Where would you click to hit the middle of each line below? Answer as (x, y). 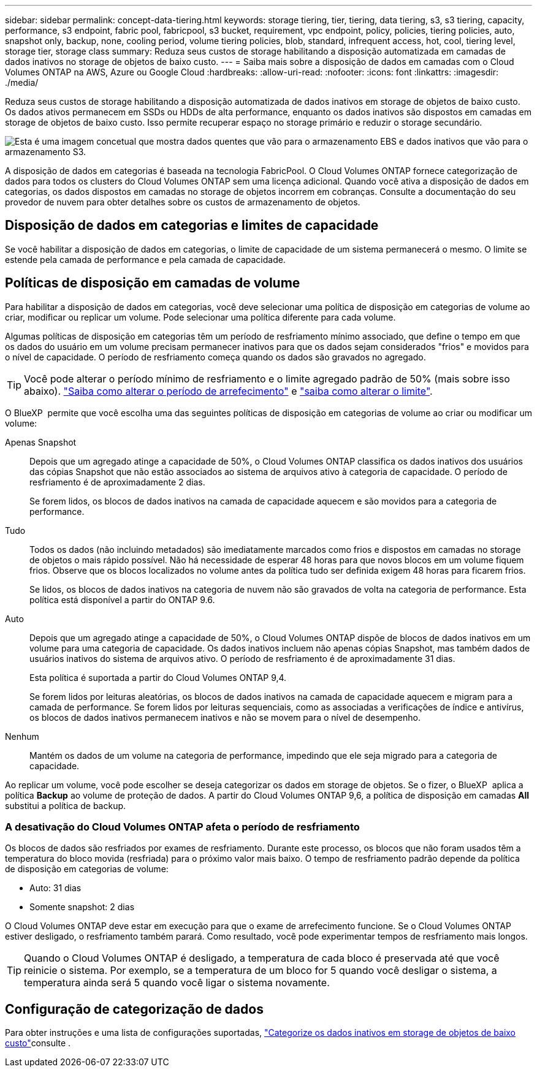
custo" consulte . (38, 1043)
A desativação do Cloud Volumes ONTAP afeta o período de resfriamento (182, 827)
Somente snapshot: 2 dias (82, 907)
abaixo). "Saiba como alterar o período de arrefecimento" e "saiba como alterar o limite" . (228, 391)
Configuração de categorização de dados (134, 1009)
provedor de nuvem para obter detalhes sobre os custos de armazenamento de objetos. (183, 202)
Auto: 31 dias (55, 888)
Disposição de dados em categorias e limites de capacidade (192, 226)
